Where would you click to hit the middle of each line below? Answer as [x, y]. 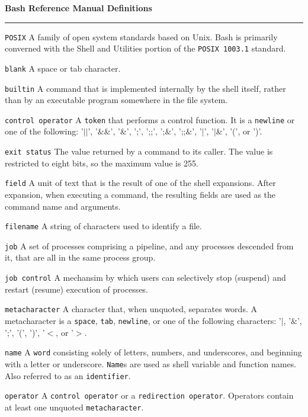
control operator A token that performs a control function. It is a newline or [150, 119]
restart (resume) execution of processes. [77, 289]
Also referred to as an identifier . [68, 375]
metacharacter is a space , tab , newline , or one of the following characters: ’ [143, 320]
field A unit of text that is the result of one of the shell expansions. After [140, 183]
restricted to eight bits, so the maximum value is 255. [102, 163]
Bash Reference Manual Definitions [78, 8]
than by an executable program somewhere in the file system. [116, 100]
